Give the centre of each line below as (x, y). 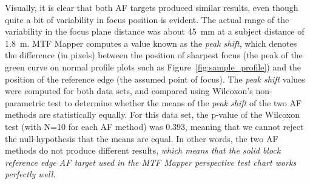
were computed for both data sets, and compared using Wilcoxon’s (129, 91)
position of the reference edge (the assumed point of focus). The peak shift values (155, 79)
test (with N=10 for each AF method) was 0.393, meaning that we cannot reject (154, 126)
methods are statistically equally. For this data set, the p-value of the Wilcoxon (152, 114)
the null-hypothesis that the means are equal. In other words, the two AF (142, 138)
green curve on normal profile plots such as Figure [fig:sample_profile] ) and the (153, 66)
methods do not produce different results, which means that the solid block (143, 150)
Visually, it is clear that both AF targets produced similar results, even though (152, 7)
